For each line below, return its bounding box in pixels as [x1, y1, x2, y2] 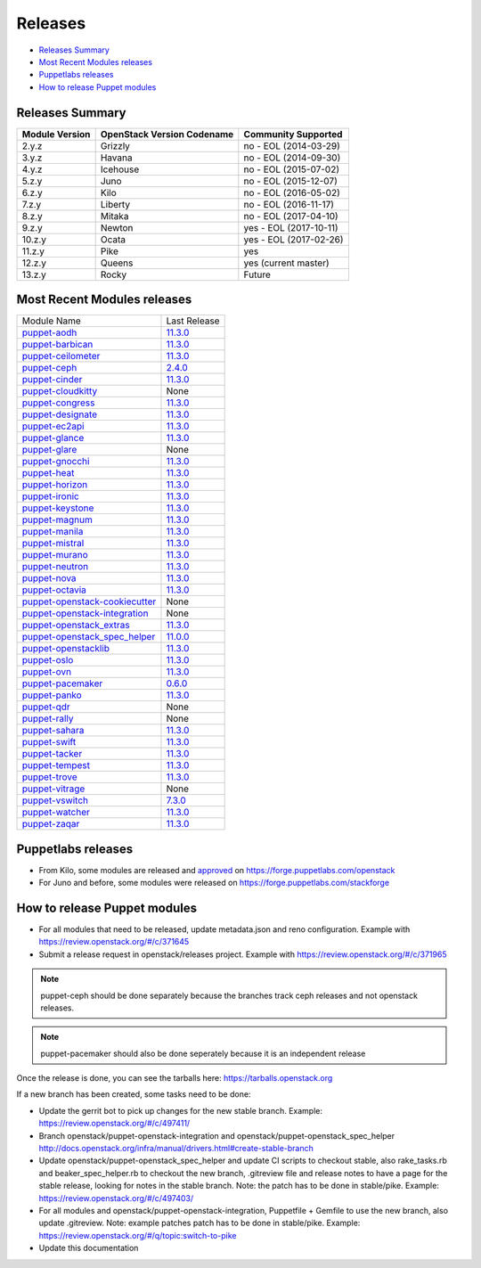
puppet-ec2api [21, 420, 85, 432]
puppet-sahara [21, 724, 85, 737]
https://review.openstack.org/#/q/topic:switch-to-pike [38, 1230, 237, 1240]
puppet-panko [21, 689, 82, 701]
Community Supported [243, 127, 343, 140]
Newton [100, 221, 134, 233]
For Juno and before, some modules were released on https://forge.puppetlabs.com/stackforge [38, 878, 390, 888]
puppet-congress [21, 397, 95, 409]
